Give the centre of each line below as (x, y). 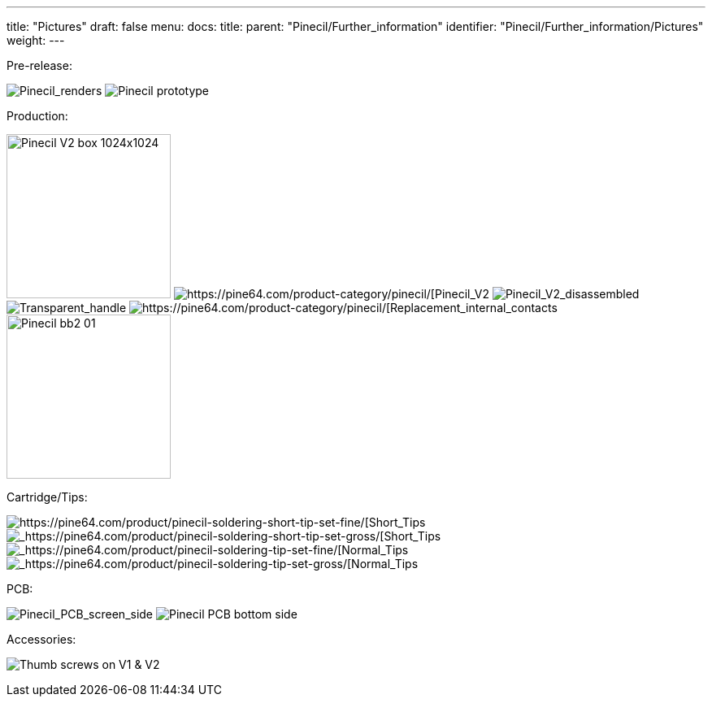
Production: (37, 116)
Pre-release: (39, 65)
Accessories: (41, 639)
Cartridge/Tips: (47, 497)
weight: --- (36, 40)
